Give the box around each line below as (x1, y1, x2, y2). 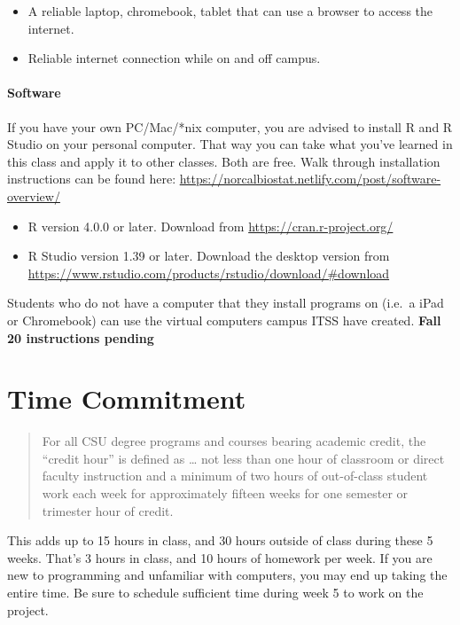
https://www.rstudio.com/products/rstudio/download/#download (27, 263, 390, 282)
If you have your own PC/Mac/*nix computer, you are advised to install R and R (7, 117, 453, 136)
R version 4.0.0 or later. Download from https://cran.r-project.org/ (27, 216, 394, 235)
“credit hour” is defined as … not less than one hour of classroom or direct (42, 449, 445, 467)
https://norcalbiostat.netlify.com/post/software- (179, 169, 441, 188)
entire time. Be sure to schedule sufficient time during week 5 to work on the (7, 582, 424, 601)
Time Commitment (7, 380, 246, 417)
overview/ (7, 186, 60, 205)
